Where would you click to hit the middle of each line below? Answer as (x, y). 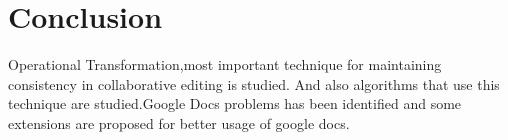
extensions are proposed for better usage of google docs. (179, 122)
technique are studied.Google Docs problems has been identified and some (235, 103)
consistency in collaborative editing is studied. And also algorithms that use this (254, 83)
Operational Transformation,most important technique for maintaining (225, 64)
